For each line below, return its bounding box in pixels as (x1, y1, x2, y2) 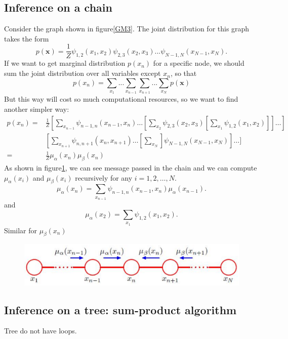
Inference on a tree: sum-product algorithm (4, 302, 237, 317)
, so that (170, 68, 197, 78)
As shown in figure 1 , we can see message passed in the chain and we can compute (4, 162, 257, 173)
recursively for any (75, 172, 133, 183)
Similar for (4, 225, 37, 235)
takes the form (4, 33, 49, 44)
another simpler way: (4, 104, 69, 114)
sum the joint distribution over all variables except (4, 68, 161, 78)
